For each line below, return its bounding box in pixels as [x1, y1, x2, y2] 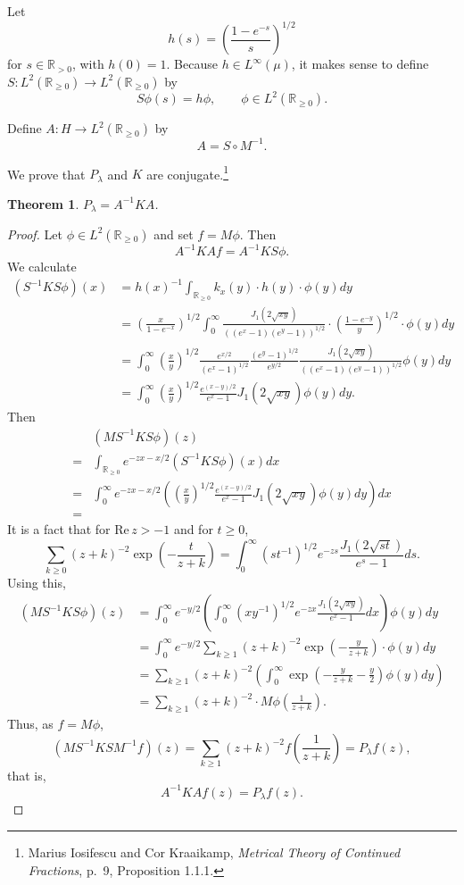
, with [71, 54, 104, 73]
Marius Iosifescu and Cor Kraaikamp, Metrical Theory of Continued [28, 842, 401, 861]
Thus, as [7, 714, 54, 732]
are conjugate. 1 [146, 162, 229, 183]
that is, [7, 765, 46, 784]
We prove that [7, 164, 86, 183]
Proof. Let [7, 224, 62, 243]
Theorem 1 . [7, 194, 79, 213]
